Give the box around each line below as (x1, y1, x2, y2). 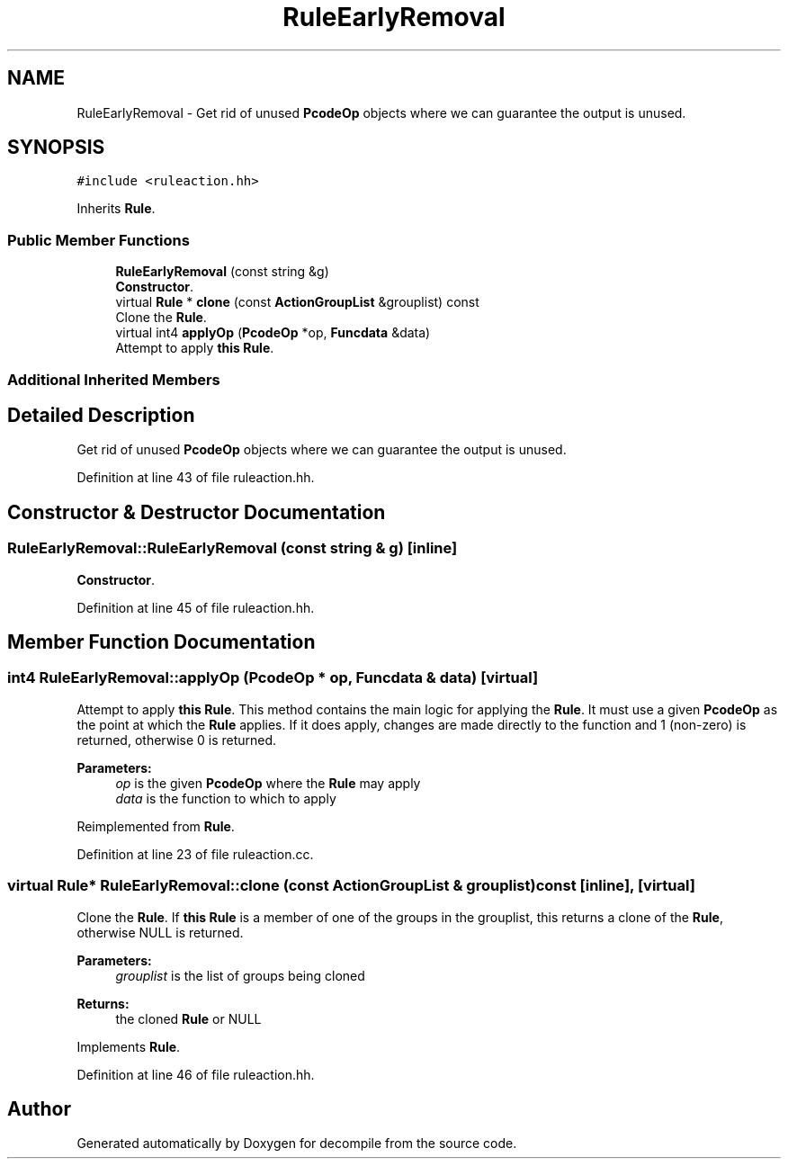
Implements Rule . (76, 1038, 181, 1054)
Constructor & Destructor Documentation (7, 500, 386, 524)
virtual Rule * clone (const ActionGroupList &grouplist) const (115, 294, 479, 310)
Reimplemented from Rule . (76, 818, 235, 834)
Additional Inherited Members (7, 370, 220, 389)
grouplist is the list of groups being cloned (115, 967, 365, 983)
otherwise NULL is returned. (76, 924, 244, 940)
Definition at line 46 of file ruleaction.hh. (76, 1066, 315, 1082)
